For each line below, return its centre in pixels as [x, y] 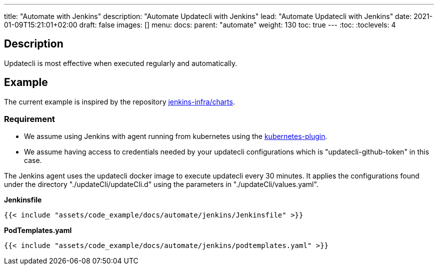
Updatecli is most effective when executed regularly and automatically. [121, 63]
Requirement [30, 119]
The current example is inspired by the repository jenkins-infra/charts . [119, 101]
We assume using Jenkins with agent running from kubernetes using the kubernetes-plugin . [176, 136]
